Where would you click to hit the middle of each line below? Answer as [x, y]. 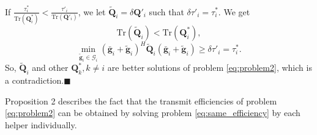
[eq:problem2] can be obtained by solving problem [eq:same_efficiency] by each [153, 113]
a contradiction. [35, 80]
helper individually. [41, 124]
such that [166, 11]
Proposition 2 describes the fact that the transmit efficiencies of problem [141, 100]
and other [50, 67]
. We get [234, 11]
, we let [92, 11]
